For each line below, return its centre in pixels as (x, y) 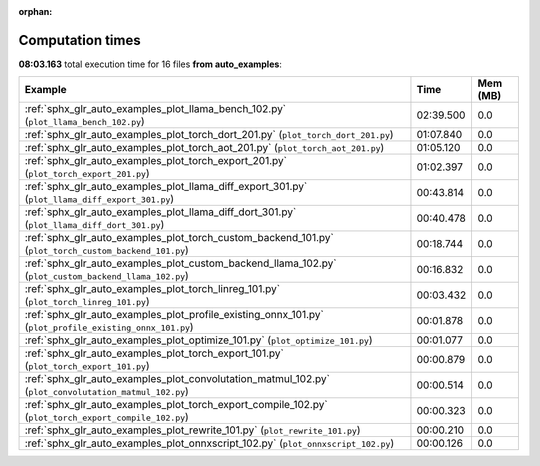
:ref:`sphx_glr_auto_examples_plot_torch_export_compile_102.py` (176, 405)
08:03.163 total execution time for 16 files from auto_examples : (150, 64)
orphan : (35, 11)
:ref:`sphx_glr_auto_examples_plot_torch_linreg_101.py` (152, 289)
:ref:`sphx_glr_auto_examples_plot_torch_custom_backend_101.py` (179, 238)
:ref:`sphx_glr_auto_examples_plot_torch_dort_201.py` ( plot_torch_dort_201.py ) (209, 135)
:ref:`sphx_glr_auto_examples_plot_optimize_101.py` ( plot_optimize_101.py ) (199, 340)
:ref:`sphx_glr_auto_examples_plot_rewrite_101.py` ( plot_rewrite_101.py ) (192, 430)
